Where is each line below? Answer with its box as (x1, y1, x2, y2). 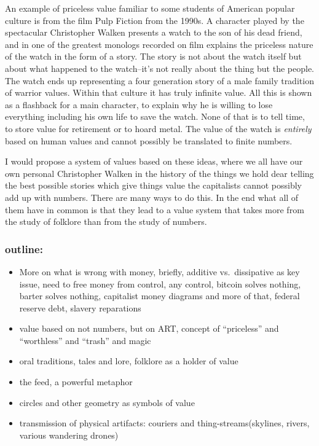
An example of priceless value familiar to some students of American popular (5, 2, 295, 14)
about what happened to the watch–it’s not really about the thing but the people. (5, 61, 315, 74)
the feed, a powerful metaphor (19, 375, 133, 388)
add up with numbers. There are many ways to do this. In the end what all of (5, 190, 299, 203)
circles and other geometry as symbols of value (19, 396, 195, 409)
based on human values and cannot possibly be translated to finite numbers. (5, 134, 293, 147)
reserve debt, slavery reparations (19, 301, 141, 314)
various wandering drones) (19, 428, 119, 441)
